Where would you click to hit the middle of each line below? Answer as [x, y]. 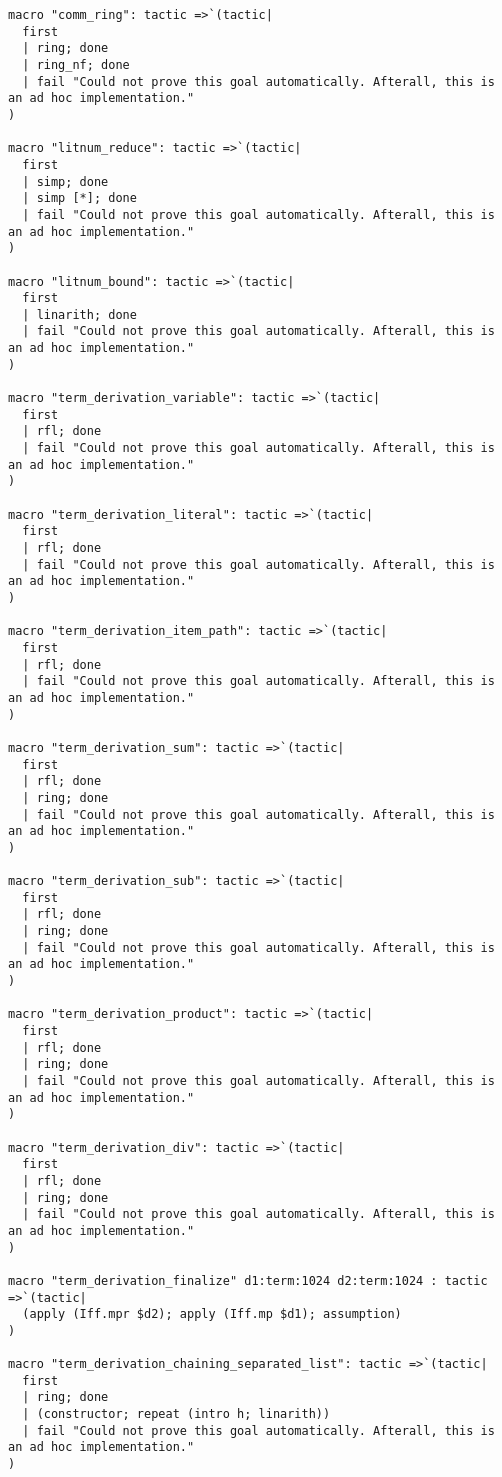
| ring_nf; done [76, 64]
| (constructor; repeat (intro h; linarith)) [176, 1414]
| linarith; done [79, 314]
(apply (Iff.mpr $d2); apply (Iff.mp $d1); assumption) [212, 1314]
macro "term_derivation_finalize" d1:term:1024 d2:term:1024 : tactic [248, 1280]
